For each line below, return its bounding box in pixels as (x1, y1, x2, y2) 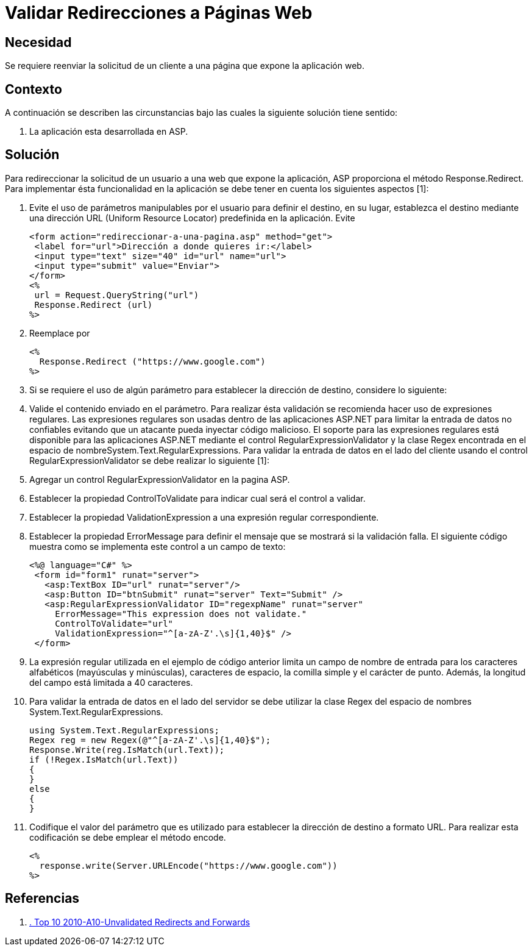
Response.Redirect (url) (34, 299, 153, 310)
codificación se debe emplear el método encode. (29, 832, 226, 842)
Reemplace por (29, 327, 90, 338)
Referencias (5, 891, 80, 906)
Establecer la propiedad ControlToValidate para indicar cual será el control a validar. (29, 493, 366, 504)
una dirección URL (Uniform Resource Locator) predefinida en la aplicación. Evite (29, 212, 355, 223)
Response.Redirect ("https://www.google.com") (39, 356, 266, 366)
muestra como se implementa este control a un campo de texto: (29, 541, 286, 552)
